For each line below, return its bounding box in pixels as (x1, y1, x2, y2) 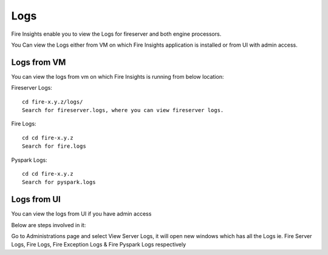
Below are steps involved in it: (11, 221, 86, 228)
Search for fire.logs (22, 143, 86, 150)
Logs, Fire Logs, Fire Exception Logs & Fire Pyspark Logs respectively (11, 241, 186, 248)
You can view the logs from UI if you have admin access (11, 210, 152, 217)
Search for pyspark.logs (22, 179, 96, 186)
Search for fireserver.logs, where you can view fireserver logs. (22, 107, 224, 114)
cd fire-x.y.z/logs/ (22, 98, 83, 105)
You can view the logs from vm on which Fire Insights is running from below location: (11, 73, 224, 80)
